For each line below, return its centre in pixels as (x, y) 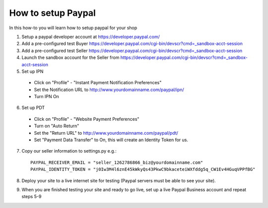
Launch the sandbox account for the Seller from (70, 57)
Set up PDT (33, 108)
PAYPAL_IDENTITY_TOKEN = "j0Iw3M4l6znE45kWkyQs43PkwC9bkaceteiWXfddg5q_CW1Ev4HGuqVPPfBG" (143, 169)
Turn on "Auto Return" (57, 126)
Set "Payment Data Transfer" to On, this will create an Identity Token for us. (111, 140)
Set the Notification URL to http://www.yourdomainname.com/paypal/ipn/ (109, 90)
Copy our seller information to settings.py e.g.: (69, 151)
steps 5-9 (32, 197)
